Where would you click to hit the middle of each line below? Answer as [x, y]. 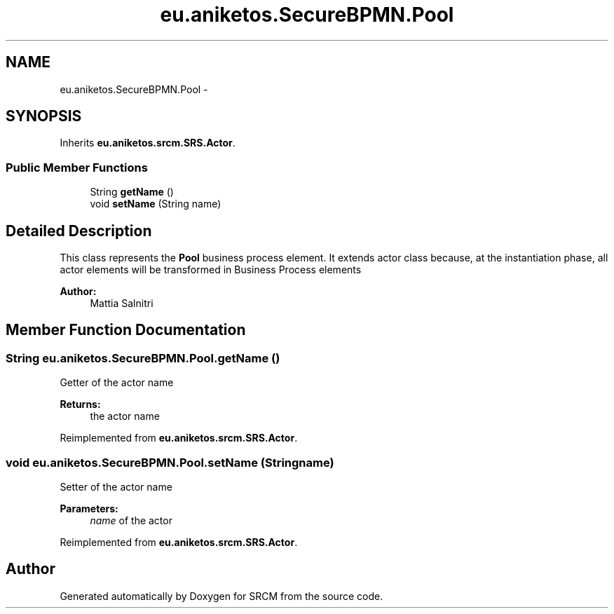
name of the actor [131, 520]
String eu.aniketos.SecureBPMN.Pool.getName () [143, 358]
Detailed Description [79, 231]
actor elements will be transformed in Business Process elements [211, 270]
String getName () [132, 192]
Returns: [80, 404]
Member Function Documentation [126, 330]
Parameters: [89, 509]
